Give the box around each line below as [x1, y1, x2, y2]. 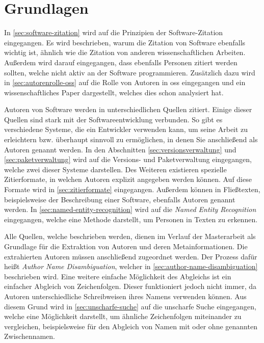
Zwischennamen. [4, 331, 56, 341]
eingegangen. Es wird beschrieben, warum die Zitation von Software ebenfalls [4, 37, 246, 47]
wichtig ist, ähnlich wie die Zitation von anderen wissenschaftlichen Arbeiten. [4, 47, 246, 58]
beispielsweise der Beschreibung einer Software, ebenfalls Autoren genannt [4, 194, 235, 204]
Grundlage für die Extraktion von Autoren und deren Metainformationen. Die [4, 241, 248, 251]
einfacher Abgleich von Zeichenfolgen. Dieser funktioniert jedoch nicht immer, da [4, 281, 257, 292]
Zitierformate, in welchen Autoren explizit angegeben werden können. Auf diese [4, 174, 252, 184]
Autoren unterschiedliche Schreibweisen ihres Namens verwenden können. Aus [4, 291, 247, 301]
